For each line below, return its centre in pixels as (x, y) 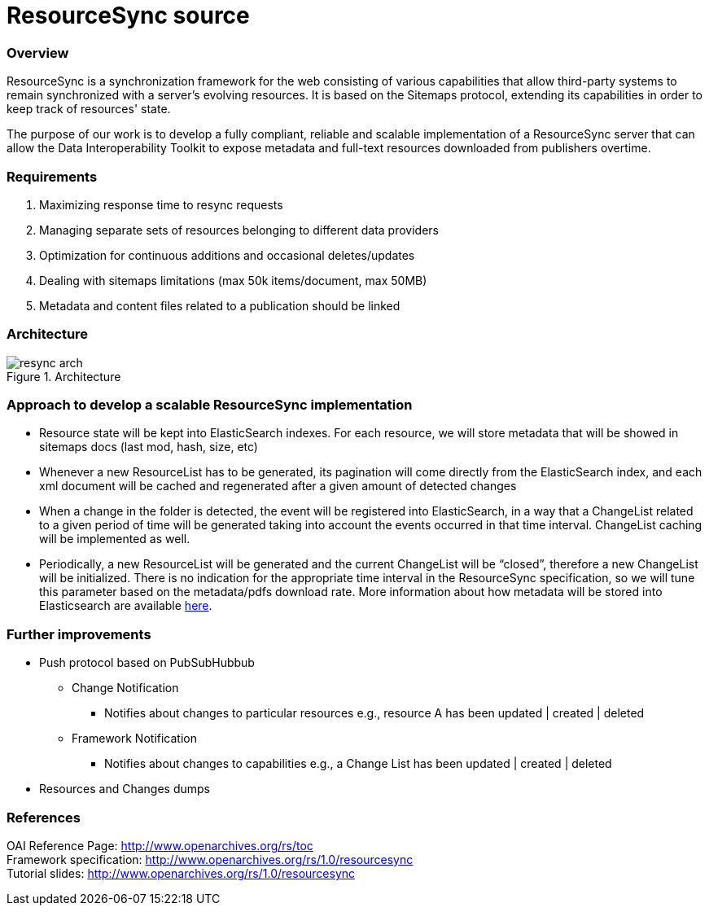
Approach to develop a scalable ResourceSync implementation (210, 405)
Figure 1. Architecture (64, 376)
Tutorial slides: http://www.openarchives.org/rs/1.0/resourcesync (181, 873)
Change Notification (125, 688)
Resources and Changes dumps (125, 789)
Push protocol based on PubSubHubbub (147, 663)
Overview (38, 53)
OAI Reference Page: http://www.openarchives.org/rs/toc (160, 845)
